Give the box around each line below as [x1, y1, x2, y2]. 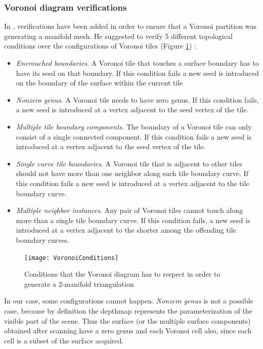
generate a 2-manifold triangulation [24, 278, 134, 289]
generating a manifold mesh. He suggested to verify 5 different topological [4, 30, 233, 41]
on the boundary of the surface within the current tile [16, 77, 183, 88]
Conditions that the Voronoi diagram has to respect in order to [24, 269, 221, 279]
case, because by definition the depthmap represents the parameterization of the [4, 305, 252, 316]
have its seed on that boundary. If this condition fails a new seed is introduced [16, 67, 259, 78]
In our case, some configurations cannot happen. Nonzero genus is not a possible [4, 295, 253, 306]
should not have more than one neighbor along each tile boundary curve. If [16, 168, 248, 179]
